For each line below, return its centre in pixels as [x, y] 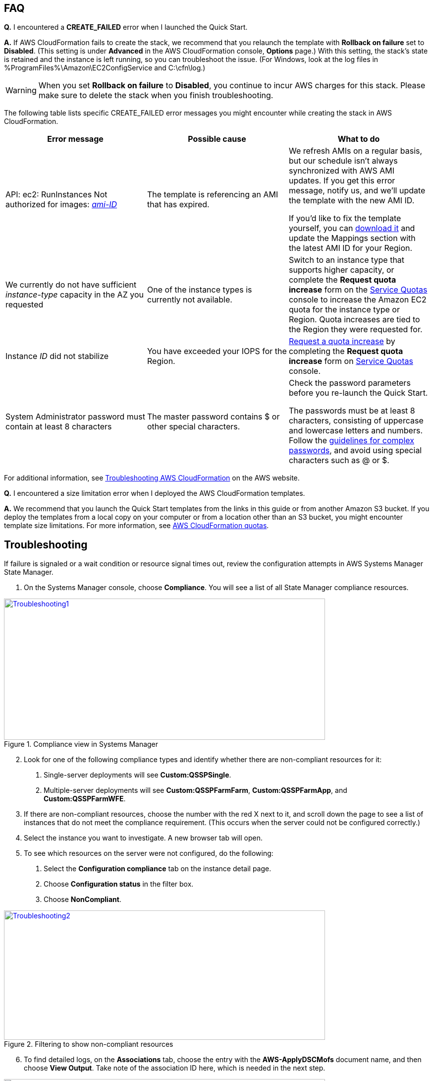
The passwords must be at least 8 [352, 411]
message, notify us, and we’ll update [357, 191]
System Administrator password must [75, 417]
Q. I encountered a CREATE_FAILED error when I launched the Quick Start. [126, 27]
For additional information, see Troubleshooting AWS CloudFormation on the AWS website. [152, 478]
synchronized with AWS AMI [341, 171]
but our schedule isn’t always [343, 161]
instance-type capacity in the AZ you [75, 295]
